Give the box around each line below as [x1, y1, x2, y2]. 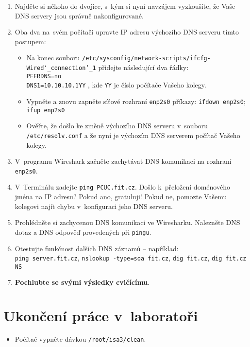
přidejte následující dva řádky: [98, 62, 189, 72]
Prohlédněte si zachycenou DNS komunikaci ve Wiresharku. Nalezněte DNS [15, 217, 240, 227]
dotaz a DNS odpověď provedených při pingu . [15, 226, 151, 237]
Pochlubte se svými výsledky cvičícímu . [15, 277, 150, 287]
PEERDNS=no [26, 72, 62, 80]
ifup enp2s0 [26, 106, 65, 114]
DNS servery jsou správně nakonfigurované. [15, 10, 144, 20]
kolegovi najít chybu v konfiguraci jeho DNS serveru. [15, 201, 173, 211]
